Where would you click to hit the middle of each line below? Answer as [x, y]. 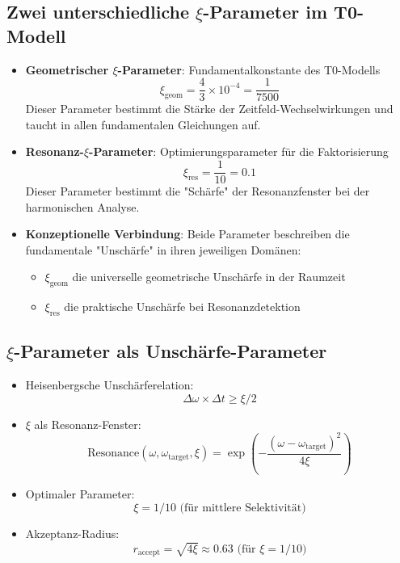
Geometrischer [67, 69]
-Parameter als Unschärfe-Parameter [171, 351]
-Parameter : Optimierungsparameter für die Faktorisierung [239, 151]
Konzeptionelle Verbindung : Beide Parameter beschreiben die [187, 234]
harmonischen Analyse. [82, 206]
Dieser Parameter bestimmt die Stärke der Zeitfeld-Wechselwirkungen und [209, 109]
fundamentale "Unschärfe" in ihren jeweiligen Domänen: [163, 249]
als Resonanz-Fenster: [88, 424]
